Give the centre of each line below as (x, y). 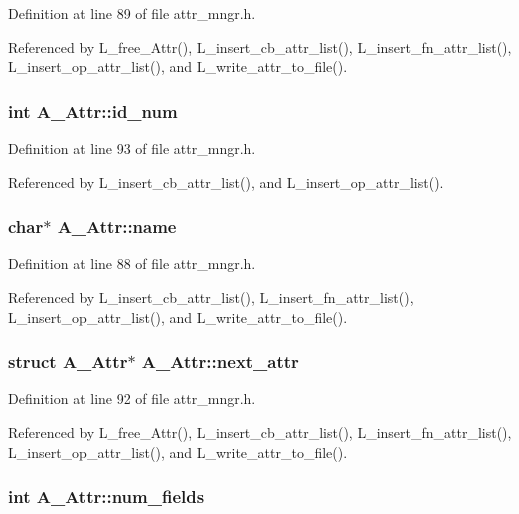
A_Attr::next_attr (220, 361)
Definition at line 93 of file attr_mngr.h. (132, 148)
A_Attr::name (117, 226)
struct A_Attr (68, 361)
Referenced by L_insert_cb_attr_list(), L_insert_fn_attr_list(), (211, 297)
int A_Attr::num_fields (106, 496)
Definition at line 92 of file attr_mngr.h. (132, 398)
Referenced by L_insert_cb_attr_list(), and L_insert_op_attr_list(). (226, 181)
